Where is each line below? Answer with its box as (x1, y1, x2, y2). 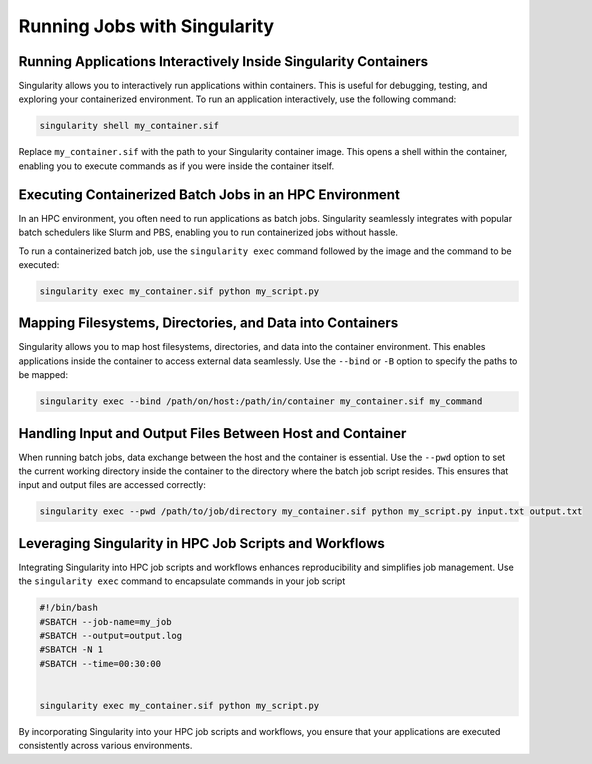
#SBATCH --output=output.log (39, 630, 183, 642)
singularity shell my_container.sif (39, 120, 220, 132)
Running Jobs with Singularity (18, 15, 275, 37)
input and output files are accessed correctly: (18, 479, 207, 491)
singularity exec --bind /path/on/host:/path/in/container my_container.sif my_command (39, 396, 483, 407)
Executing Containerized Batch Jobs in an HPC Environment (18, 186, 400, 203)
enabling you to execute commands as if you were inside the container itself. (18, 160, 335, 172)
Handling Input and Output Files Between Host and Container (18, 425, 407, 442)
